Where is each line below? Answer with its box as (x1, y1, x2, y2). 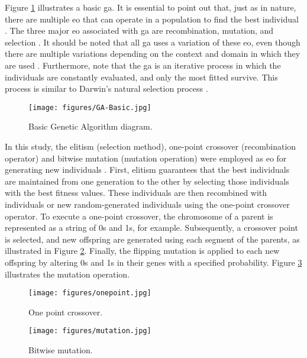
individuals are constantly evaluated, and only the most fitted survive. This (5, 70, 278, 83)
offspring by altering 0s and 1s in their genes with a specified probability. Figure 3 (5, 256, 302, 268)
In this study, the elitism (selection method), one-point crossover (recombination (5, 140, 296, 152)
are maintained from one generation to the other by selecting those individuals (5, 175, 289, 187)
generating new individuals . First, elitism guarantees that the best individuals (5, 163, 290, 176)
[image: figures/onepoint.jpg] (28, 289, 151, 298)
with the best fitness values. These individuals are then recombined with (5, 186, 267, 199)
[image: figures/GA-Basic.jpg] (28, 103, 151, 112)
